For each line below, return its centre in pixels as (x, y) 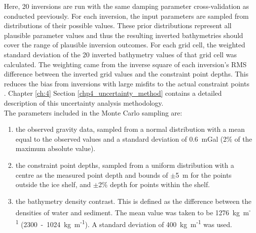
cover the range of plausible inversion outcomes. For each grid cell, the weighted (125, 45)
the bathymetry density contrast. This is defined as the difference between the (133, 201)
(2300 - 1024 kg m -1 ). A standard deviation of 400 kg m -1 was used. (127, 223)
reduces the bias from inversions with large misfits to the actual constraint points (127, 83)
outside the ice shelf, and (53, 184)
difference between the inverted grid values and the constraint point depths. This (126, 74)
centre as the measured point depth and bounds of (92, 175)
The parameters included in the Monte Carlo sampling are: (93, 112)
